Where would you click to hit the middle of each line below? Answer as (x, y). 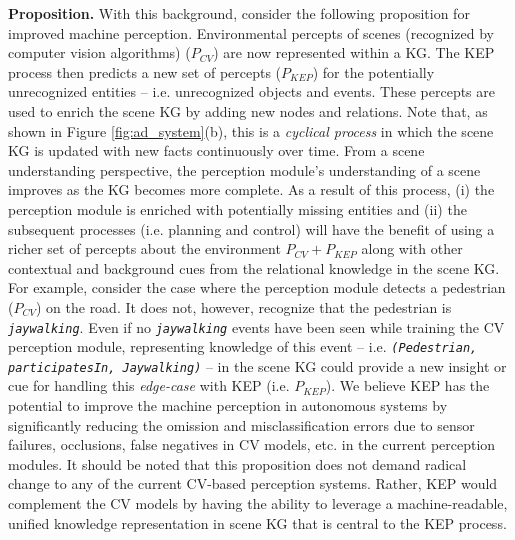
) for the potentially (373, 71)
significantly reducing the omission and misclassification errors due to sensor (241, 424)
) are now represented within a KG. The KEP (354, 52)
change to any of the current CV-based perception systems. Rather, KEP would (253, 483)
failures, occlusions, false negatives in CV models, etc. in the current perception (252, 444)
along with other (412, 248)
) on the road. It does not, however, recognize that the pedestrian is (243, 306)
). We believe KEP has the (407, 385)
